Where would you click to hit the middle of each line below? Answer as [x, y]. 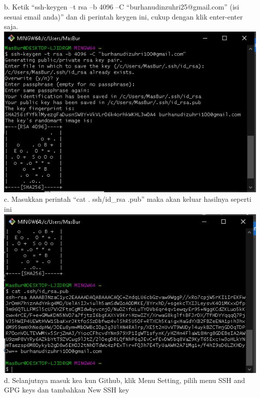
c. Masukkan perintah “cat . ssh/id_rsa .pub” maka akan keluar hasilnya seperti [128, 199]
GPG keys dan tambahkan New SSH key [67, 390]
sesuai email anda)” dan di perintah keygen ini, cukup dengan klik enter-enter [123, 16]
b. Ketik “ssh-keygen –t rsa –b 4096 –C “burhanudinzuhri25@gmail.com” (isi [122, 7]
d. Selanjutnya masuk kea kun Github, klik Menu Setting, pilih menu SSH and [125, 380]
